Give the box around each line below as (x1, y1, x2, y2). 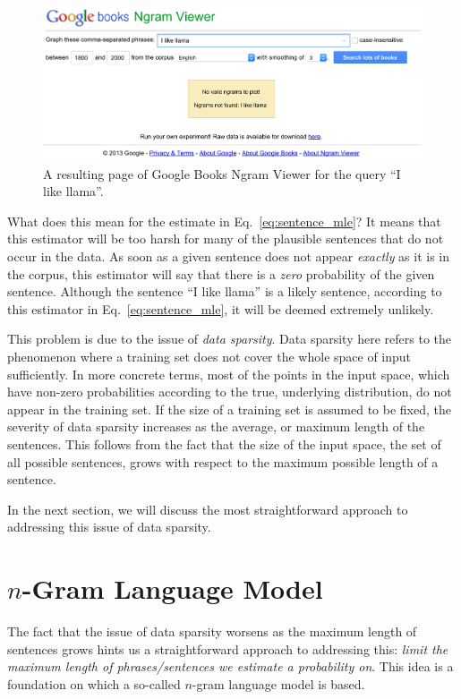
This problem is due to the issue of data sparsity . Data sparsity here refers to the (7, 329, 451, 348)
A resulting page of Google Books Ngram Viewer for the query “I (43, 164, 401, 183)
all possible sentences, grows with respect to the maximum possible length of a (7, 452, 439, 471)
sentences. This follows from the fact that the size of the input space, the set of (7, 434, 441, 453)
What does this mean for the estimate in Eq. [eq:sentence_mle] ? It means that (7, 211, 441, 230)
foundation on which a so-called (7, 674, 181, 693)
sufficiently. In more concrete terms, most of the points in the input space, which (7, 364, 450, 383)
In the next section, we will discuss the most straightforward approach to (7, 499, 408, 518)
